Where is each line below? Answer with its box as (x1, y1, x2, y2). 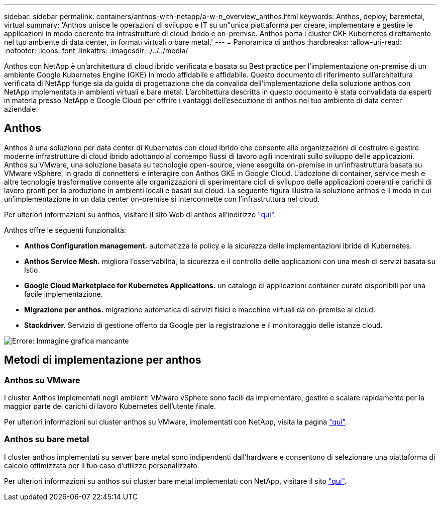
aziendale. (4, 105, 38, 113)
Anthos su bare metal (4, 434, 89, 445)
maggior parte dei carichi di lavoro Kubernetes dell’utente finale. (4, 402, 216, 411)
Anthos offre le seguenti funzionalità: (4, 225, 126, 234)
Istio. (24, 265, 40, 274)
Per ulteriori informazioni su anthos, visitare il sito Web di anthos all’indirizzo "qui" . (4, 210, 276, 219)
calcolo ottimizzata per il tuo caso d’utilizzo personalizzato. (4, 461, 199, 470)
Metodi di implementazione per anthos (4, 354, 201, 367)
